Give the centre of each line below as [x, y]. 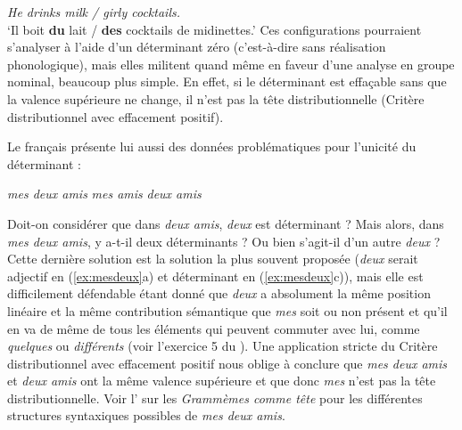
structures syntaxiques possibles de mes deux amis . [146, 415]
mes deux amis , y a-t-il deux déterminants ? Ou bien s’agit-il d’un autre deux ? [224, 241]
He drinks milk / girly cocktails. [94, 12]
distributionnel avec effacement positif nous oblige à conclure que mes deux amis [227, 363]
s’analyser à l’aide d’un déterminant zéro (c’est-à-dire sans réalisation [197, 47]
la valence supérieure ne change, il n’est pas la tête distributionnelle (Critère [216, 98]
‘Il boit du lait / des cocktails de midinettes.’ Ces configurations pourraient [214, 29]
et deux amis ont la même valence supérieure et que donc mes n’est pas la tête [222, 381]
